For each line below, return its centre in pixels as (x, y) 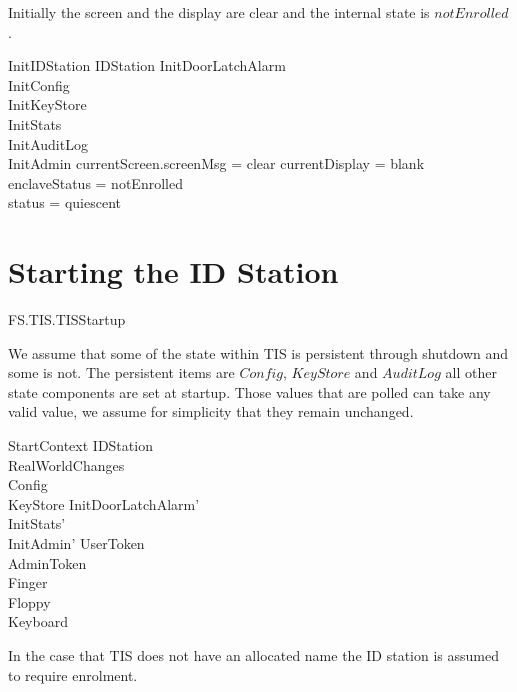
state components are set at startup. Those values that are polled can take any (249, 391)
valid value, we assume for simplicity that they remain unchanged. (211, 411)
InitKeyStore (47, 104)
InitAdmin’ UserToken (76, 543)
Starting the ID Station (173, 271)
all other (471, 372)
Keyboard (38, 621)
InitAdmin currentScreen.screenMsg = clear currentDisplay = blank (216, 163)
